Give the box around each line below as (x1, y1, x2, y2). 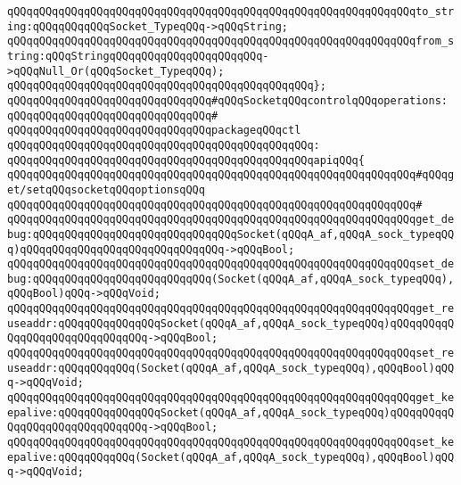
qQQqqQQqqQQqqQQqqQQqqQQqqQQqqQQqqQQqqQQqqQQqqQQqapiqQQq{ (7, 153, 365, 167)
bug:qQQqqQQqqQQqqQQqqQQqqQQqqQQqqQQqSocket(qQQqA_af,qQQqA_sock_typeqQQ (7, 227, 455, 241)
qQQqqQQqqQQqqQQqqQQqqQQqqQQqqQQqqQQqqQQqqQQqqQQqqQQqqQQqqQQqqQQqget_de (7, 213, 455, 226)
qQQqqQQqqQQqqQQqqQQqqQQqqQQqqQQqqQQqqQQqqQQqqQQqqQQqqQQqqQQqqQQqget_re (7, 302, 455, 316)
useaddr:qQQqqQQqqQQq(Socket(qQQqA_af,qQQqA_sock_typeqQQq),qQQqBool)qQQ (7, 361, 455, 374)
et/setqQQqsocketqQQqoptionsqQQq (7, 183, 205, 196)
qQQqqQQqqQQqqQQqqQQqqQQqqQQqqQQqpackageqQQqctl (7, 124, 301, 137)
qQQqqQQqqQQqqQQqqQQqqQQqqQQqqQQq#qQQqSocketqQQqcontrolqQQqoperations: (7, 94, 448, 107)
